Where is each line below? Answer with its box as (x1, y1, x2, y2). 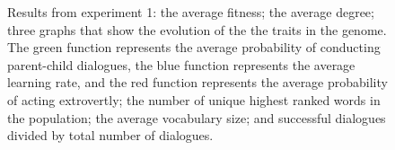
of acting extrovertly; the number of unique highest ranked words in (7, 90, 381, 109)
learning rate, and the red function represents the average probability (7, 73, 388, 92)
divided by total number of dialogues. (7, 126, 214, 145)
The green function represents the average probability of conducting (7, 38, 381, 57)
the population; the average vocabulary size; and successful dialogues (7, 108, 386, 127)
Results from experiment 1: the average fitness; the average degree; (7, 3, 374, 21)
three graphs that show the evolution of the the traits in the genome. (7, 20, 387, 39)
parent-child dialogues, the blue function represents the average (7, 55, 355, 74)
